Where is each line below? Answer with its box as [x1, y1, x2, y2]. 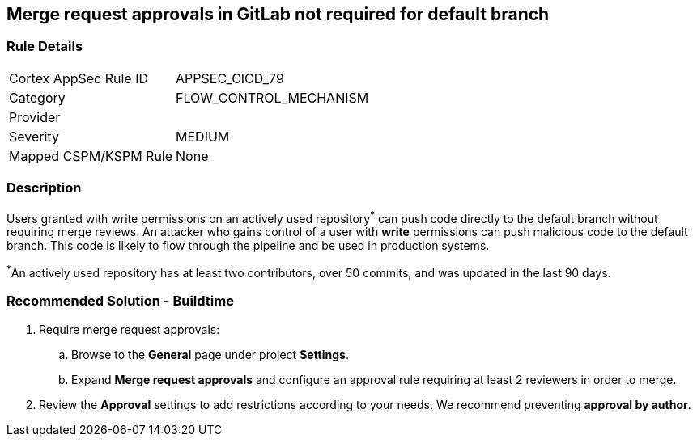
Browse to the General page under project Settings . [71, 347, 349, 361]
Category [9, 89, 66, 106]
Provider [9, 108, 61, 125]
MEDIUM [176, 128, 230, 145]
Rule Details [6, 38, 83, 55]
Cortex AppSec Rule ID [9, 70, 149, 86]
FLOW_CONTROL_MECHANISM [176, 89, 369, 106]
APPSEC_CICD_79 [176, 70, 284, 86]
